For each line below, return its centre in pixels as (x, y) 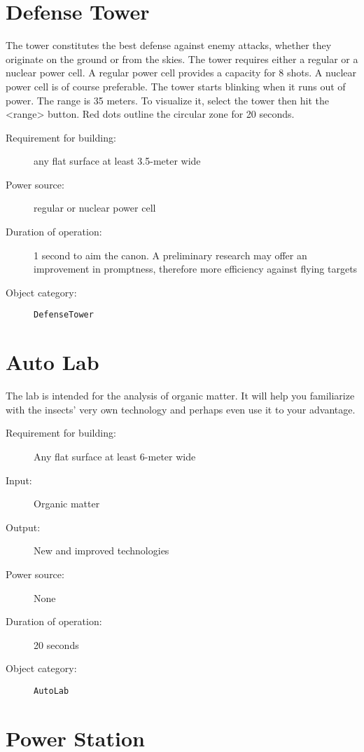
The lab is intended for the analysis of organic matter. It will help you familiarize (180, 396)
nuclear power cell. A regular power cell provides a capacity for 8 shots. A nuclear (181, 73)
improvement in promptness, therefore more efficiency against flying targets (196, 269)
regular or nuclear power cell (95, 208)
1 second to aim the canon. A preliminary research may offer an (170, 255)
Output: (23, 527)
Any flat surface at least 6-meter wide (115, 456)
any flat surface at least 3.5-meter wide (117, 161)
